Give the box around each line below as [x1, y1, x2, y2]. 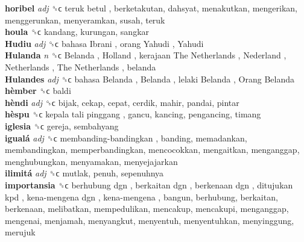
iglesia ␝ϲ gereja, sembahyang [5, 119, 119, 132]
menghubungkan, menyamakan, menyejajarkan [5, 155, 178, 167]
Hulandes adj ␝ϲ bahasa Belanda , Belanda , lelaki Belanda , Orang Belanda [5, 72, 295, 85]
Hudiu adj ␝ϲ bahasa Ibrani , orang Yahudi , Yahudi [5, 37, 204, 49]
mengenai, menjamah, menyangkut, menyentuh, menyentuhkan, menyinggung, [5, 214, 294, 226]
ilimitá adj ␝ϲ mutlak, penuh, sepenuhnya [5, 167, 164, 179]
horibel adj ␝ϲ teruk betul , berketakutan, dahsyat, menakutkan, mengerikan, [5, 2, 298, 14]
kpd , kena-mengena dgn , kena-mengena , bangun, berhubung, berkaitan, [5, 190, 278, 203]
